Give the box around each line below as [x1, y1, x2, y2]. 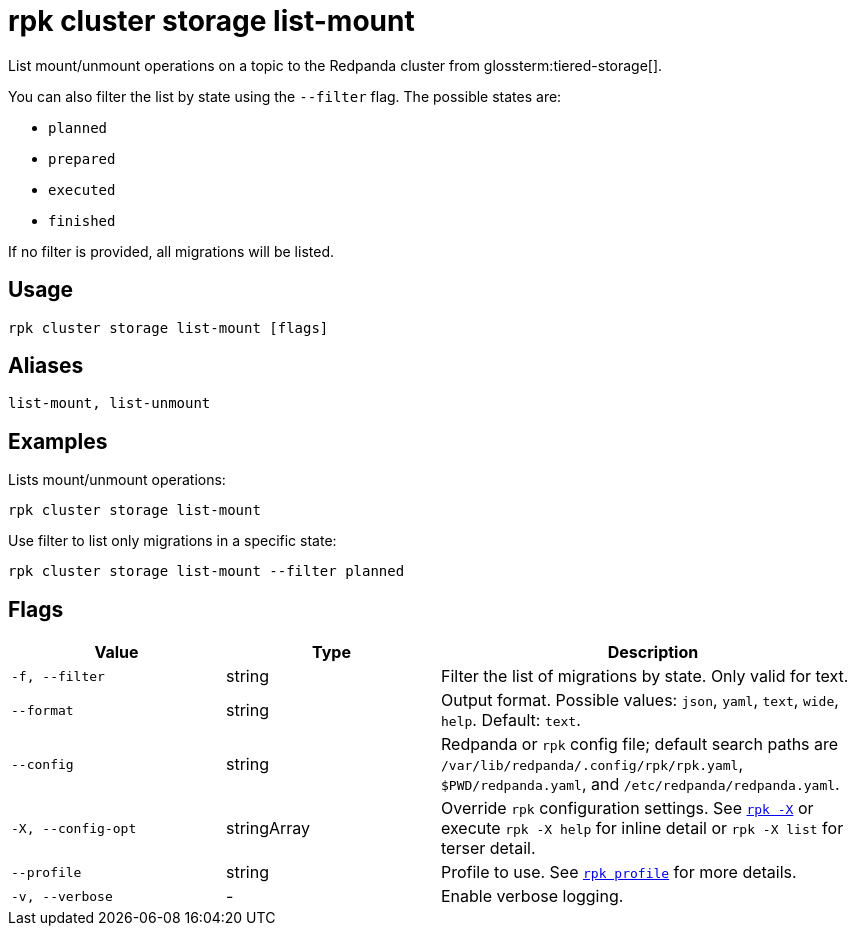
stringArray [226, 818, 311, 839]
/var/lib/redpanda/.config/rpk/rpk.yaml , [441, 754, 744, 775]
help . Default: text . [441, 710, 581, 731]
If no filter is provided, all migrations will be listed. [8, 242, 334, 260]
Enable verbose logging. [441, 886, 624, 907]
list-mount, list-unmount [8, 395, 211, 412]
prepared [48, 150, 116, 167]
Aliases [8, 353, 84, 379]
